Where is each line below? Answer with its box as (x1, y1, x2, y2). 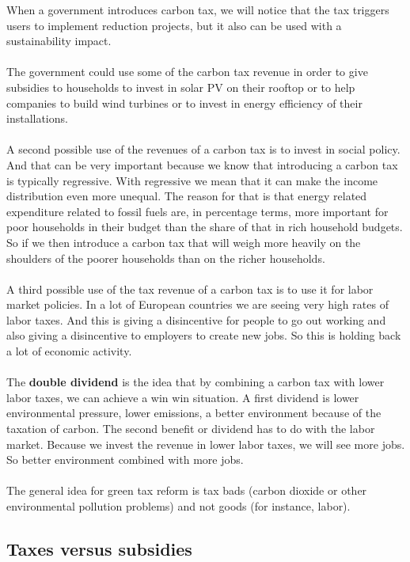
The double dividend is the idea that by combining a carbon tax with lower (6, 374, 385, 390)
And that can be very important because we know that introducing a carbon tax (6, 156, 398, 173)
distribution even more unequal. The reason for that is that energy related (6, 188, 367, 204)
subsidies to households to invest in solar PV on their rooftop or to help (6, 78, 355, 95)
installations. (6, 110, 68, 127)
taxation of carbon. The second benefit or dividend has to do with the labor (6, 420, 375, 437)
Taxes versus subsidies (6, 536, 192, 560)
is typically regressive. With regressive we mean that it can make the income (6, 172, 378, 188)
